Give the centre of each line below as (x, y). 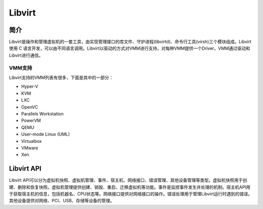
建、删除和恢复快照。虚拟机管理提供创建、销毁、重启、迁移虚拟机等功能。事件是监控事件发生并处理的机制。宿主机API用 (130, 187)
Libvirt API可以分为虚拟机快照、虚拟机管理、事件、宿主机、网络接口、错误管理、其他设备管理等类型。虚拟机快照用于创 (128, 180)
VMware (30, 148)
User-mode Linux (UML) (46, 134)
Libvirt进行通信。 (26, 55)
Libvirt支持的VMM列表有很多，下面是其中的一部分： (61, 77)
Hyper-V (30, 86)
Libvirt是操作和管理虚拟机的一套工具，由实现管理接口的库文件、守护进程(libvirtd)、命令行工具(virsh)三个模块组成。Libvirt (130, 42)
